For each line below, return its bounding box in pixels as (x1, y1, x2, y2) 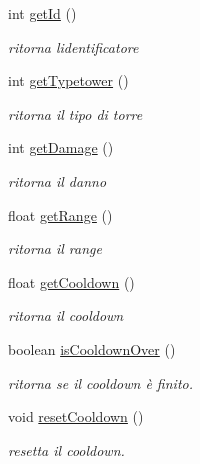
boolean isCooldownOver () (8, 338, 176, 359)
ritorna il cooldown (8, 305, 124, 326)
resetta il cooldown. (8, 439, 125, 460)
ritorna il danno (8, 170, 107, 191)
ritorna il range (8, 238, 102, 259)
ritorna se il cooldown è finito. (8, 372, 193, 393)
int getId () (8, 3, 77, 23)
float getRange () (8, 204, 113, 225)
